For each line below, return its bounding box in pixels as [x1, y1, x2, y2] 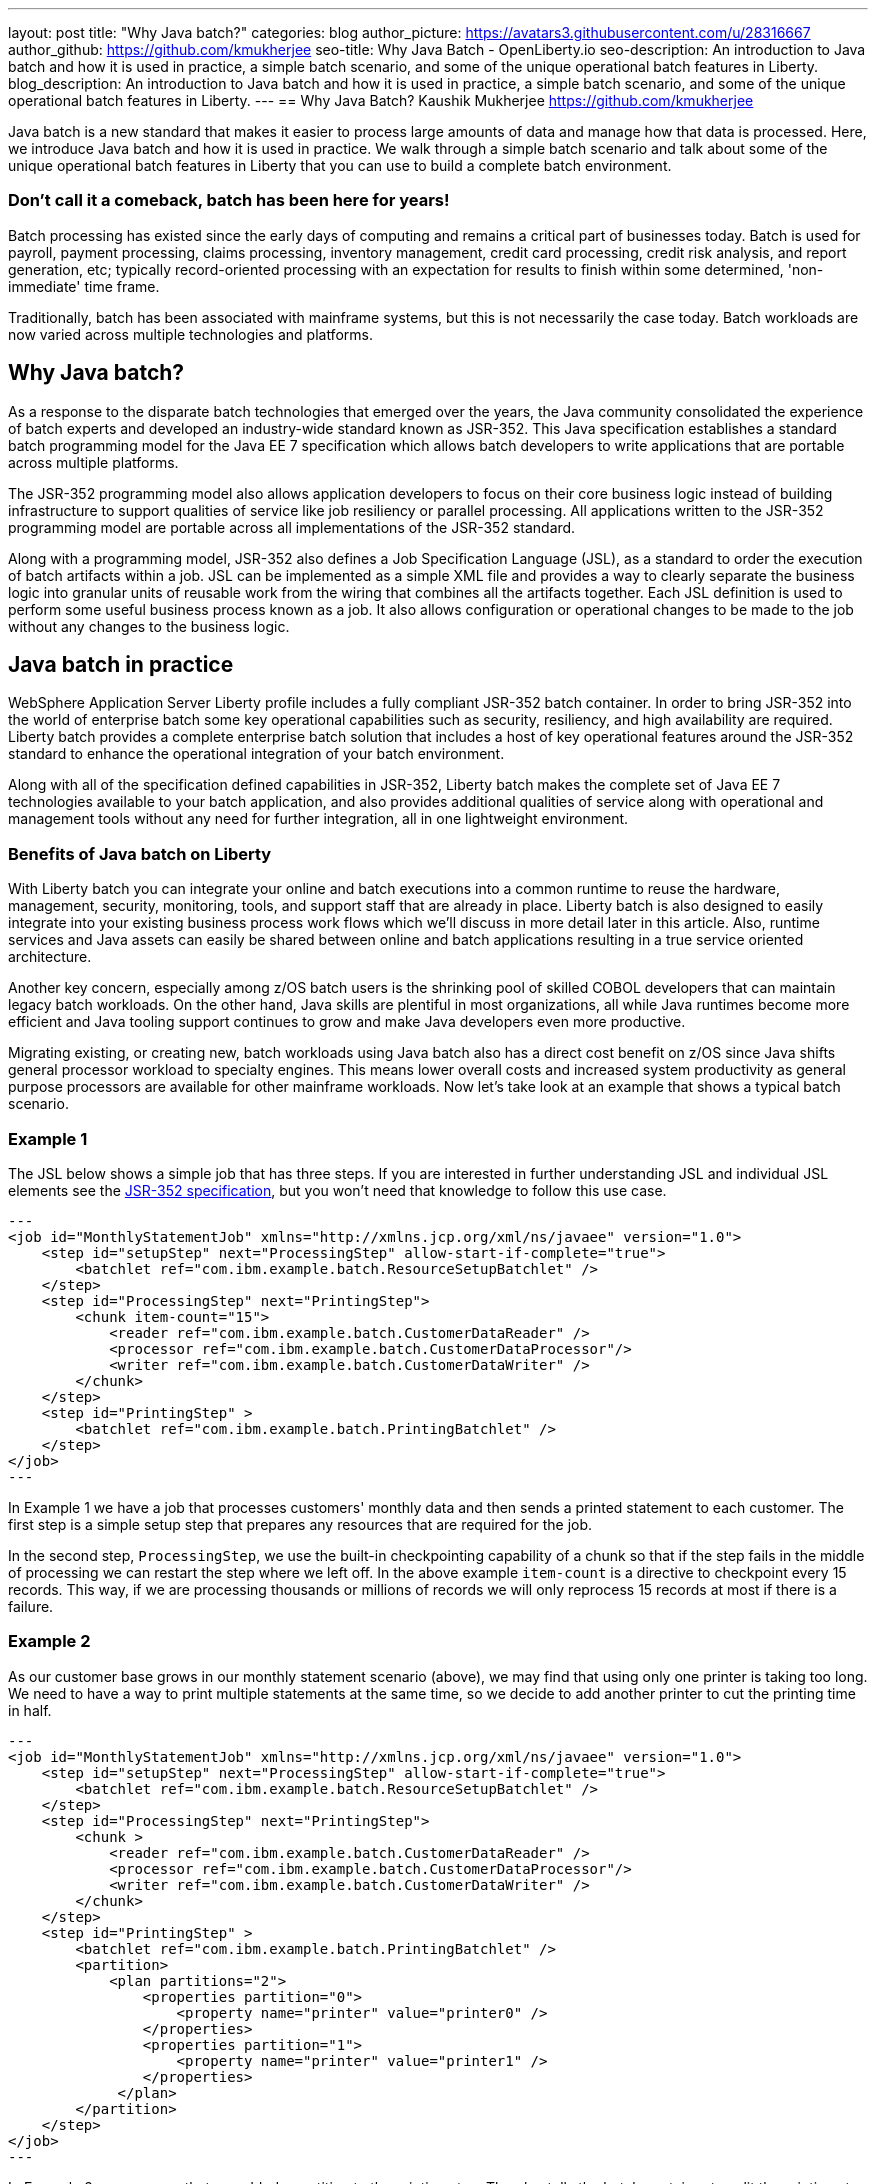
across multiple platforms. [8, 453, 179, 471]
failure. [8, 1597, 54, 1615]
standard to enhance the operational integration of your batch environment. [8, 745, 505, 763]
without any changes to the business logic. [8, 617, 290, 635]
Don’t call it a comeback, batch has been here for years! [8, 190, 450, 211]
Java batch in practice [8, 652, 234, 678]
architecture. [8, 948, 92, 966]
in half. [8, 1701, 52, 1719]
